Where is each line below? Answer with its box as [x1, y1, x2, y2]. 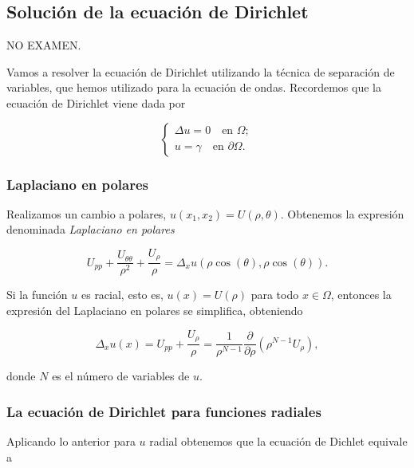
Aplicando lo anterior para [6, 432, 136, 449]
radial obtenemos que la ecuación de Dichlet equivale [149, 432, 408, 449]
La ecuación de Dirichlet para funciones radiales [6, 401, 321, 421]
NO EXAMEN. [6, 37, 81, 53]
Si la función [6, 286, 68, 303]
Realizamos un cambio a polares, [6, 205, 167, 222]
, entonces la [330, 286, 392, 303]
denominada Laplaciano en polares [6, 221, 175, 238]
